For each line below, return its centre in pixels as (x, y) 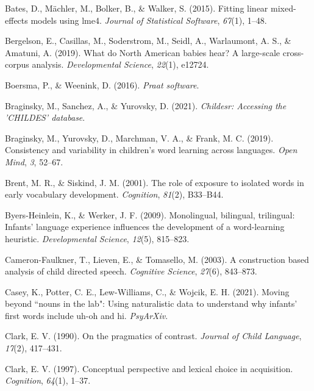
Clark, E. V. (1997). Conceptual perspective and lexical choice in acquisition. (149, 368)
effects (16, 20)
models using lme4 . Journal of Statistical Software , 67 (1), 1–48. (149, 20)
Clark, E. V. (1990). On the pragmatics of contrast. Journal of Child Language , (153, 336)
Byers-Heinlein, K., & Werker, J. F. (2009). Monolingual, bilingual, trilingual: (150, 214)
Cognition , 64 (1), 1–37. (48, 380)
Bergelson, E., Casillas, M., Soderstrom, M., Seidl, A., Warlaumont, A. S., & (148, 41)
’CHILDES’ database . (45, 117)
